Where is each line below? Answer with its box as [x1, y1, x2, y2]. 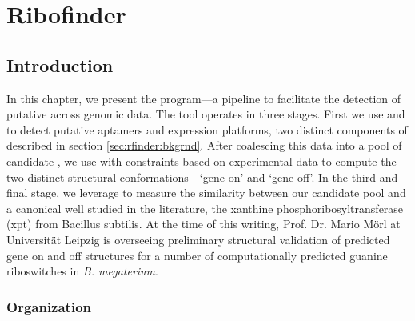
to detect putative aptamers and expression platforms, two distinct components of [6, 121, 408, 138]
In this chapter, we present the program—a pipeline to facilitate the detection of [6, 90, 401, 106]
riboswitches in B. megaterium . [6, 263, 158, 279]
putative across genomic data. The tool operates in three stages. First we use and [6, 106, 405, 122]
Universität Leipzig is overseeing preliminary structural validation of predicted [6, 231, 390, 247]
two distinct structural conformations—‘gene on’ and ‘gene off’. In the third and [6, 168, 398, 185]
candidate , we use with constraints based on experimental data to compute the [6, 152, 397, 169]
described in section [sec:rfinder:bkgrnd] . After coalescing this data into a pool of [6, 137, 402, 154]
